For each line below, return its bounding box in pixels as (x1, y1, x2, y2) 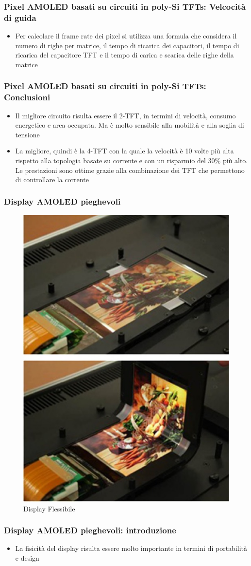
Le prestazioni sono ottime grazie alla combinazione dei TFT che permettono (15, 165, 245, 175)
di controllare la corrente (15, 174, 89, 185)
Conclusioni (4, 91, 50, 103)
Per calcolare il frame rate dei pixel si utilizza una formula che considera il (15, 31, 237, 41)
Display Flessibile (23, 503, 75, 513)
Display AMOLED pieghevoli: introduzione (4, 524, 176, 536)
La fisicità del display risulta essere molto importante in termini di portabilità (15, 543, 247, 553)
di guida (4, 11, 36, 23)
